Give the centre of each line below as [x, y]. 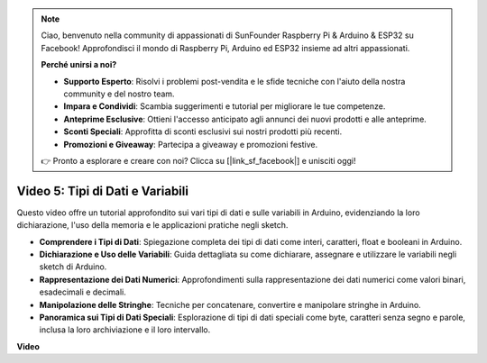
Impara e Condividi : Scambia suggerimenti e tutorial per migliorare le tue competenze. [225, 106]
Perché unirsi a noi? [79, 65]
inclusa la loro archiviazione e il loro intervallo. [125, 330]
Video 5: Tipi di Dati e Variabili [103, 191]
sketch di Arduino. [73, 267]
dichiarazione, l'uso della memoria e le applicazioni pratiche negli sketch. [152, 225]
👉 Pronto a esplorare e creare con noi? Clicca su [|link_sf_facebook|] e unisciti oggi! [198, 160]
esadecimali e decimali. [83, 292]
